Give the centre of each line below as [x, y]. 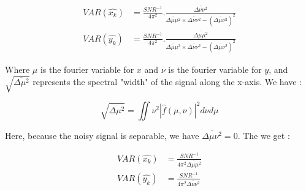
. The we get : [264, 136]
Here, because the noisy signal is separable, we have [102, 136]
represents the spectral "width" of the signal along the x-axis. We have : [167, 82]
